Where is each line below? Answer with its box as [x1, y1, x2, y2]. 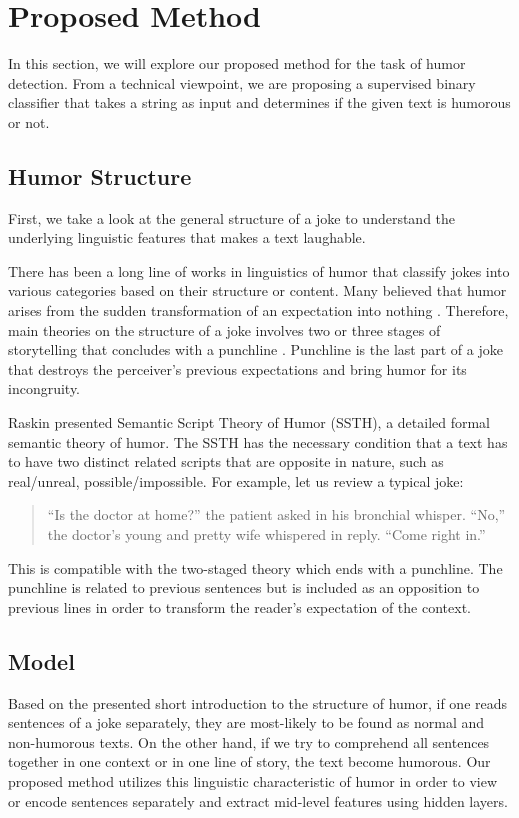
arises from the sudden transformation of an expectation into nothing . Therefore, [8, 300, 509, 321]
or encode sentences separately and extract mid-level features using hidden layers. [8, 790, 508, 811]
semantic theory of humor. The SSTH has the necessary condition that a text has [8, 431, 508, 452]
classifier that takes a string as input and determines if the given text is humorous [8, 92, 511, 113]
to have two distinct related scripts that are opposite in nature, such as [8, 451, 444, 472]
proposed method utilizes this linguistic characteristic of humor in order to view [8, 770, 498, 791]
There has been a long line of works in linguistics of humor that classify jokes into [8, 260, 510, 281]
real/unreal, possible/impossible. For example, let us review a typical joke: [8, 470, 464, 491]
